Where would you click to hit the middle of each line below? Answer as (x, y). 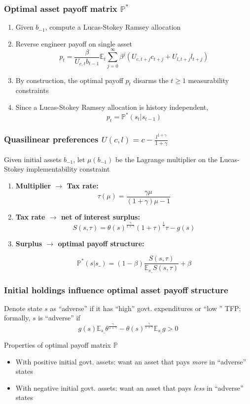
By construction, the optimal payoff (69, 80)
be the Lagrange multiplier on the (166, 159)
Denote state (23, 308)
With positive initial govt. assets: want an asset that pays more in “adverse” (131, 361)
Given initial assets (33, 159)
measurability (209, 80)
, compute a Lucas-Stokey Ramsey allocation (113, 27)
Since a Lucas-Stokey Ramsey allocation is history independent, (112, 107)
